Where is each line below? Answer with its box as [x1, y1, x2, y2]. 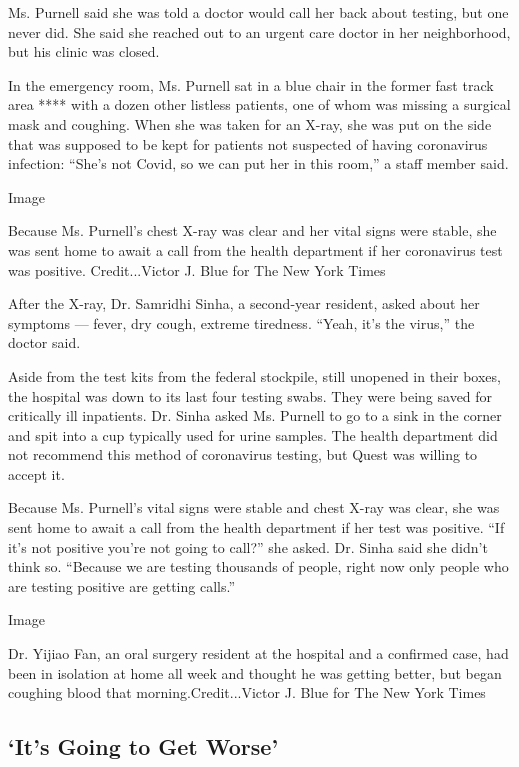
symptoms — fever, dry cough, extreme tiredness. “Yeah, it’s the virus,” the [8, 312, 475, 333]
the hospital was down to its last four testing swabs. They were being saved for [8, 385, 493, 406]
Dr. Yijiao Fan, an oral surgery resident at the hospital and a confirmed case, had [8, 643, 509, 664]
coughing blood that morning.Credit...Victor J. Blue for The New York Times [8, 682, 486, 703]
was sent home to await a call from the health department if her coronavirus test [8, 239, 503, 260]
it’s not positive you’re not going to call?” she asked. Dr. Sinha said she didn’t [8, 536, 488, 557]
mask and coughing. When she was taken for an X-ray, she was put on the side [8, 113, 492, 134]
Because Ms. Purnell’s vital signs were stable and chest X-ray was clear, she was [8, 497, 500, 518]
